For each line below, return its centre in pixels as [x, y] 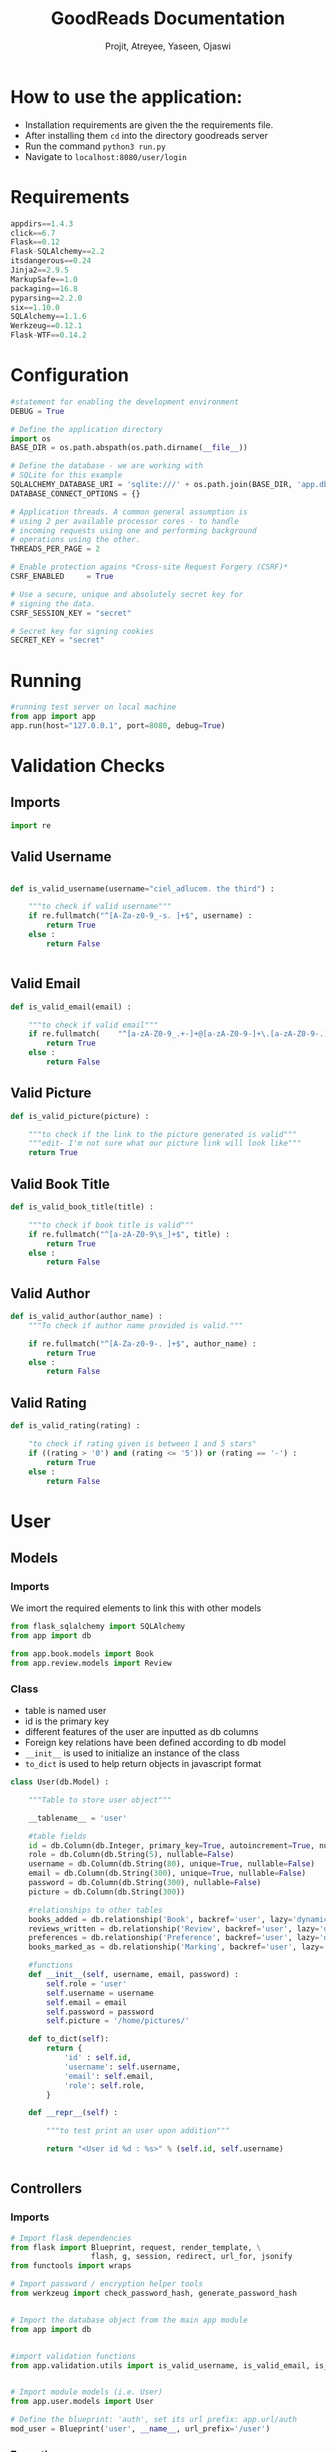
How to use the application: [126, 96]
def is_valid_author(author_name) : [86, 1317]
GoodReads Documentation [168, 18]
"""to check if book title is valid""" [111, 1225]
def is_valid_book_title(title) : [82, 1207]
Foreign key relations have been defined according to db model [155, 1743]
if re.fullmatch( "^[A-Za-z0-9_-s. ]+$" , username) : [140, 916]
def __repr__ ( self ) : [73, 2113]
